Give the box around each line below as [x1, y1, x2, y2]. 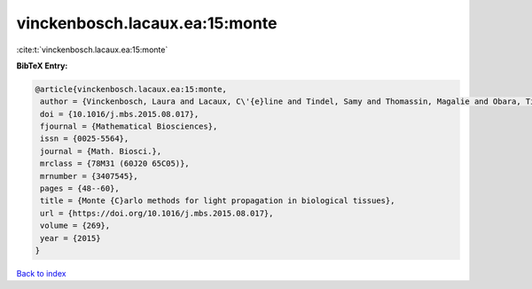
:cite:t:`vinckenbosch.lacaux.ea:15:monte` [16, 44, 168, 55]
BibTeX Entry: [16, 60, 68, 71]
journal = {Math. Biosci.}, [40, 146, 162, 156]
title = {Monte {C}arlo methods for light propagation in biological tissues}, [40, 196, 395, 206]
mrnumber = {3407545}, [40, 171, 139, 181]
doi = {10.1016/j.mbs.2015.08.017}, [40, 109, 199, 119]
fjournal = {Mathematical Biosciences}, [40, 121, 218, 132]
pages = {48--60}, [40, 184, 120, 194]
